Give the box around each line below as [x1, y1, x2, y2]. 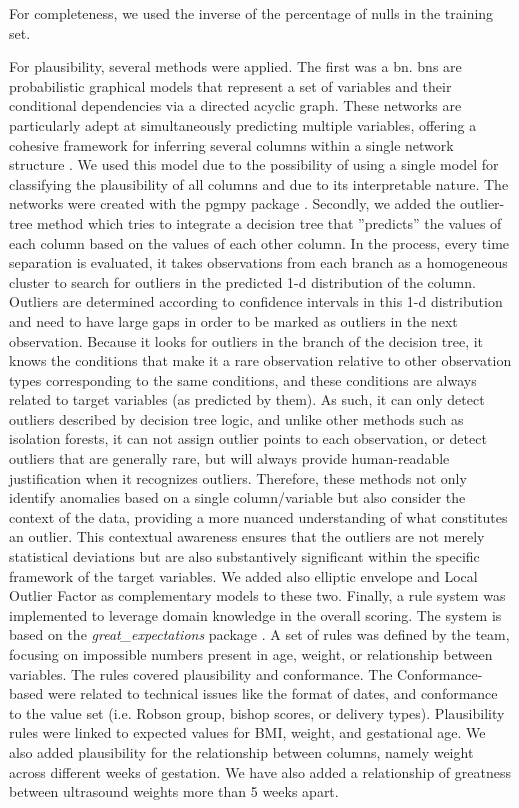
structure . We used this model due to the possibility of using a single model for [9, 154, 499, 175]
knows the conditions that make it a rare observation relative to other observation [9, 350, 512, 371]
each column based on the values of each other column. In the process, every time [9, 232, 510, 253]
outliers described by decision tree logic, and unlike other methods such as [9, 408, 464, 429]
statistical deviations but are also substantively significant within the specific [9, 546, 480, 567]
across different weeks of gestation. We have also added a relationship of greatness [9, 761, 511, 782]
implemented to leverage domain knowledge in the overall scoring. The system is [9, 604, 502, 625]
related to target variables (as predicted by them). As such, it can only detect [9, 389, 485, 410]
